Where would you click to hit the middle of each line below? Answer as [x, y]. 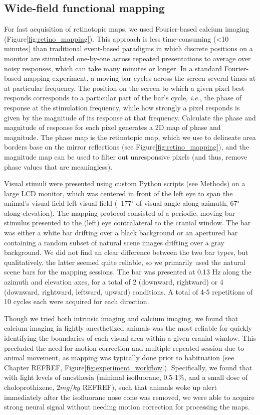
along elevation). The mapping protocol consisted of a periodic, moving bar [120, 213]
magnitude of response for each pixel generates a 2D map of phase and [112, 127]
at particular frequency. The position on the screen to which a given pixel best [124, 88]
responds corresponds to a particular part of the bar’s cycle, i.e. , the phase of [123, 98]
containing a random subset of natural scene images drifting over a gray [114, 242]
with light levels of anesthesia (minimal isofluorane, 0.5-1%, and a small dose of [126, 377]
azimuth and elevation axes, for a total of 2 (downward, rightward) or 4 [114, 282]
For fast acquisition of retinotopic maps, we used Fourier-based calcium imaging [127, 29]
